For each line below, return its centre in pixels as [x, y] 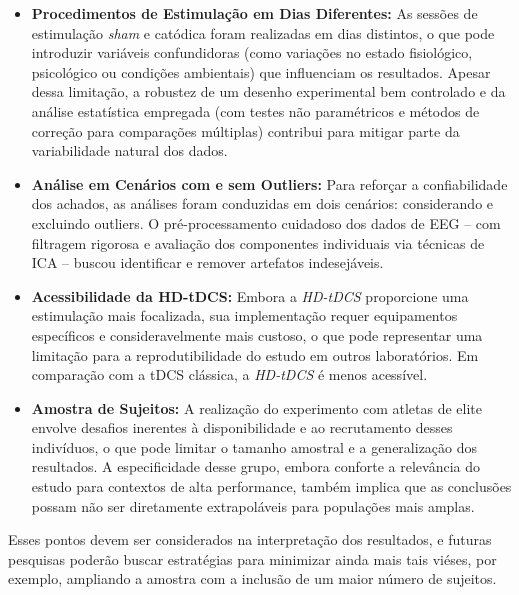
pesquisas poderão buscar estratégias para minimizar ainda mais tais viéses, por [252, 558]
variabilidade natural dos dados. [129, 150]
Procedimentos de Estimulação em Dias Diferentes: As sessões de [254, 13]
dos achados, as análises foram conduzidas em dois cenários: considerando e [262, 203]
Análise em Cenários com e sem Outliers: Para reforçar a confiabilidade [269, 183]
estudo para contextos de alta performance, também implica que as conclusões [271, 486]
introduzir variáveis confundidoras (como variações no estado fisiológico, [252, 52]
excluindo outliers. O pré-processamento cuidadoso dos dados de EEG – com [266, 222]
